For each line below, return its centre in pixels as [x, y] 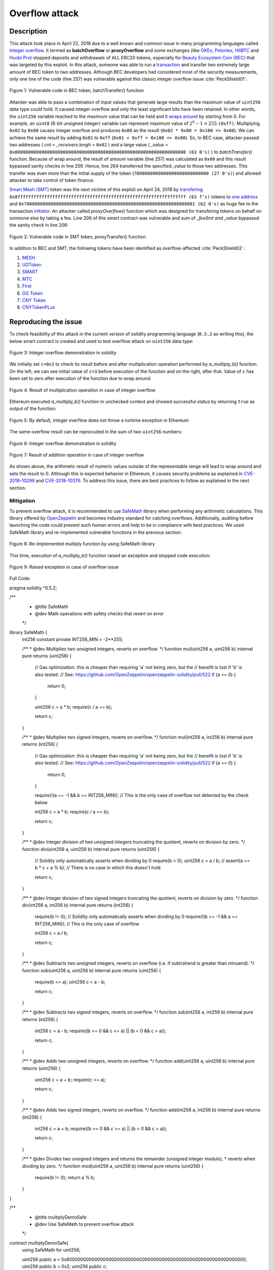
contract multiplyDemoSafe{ [39, 1243]
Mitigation [22, 501]
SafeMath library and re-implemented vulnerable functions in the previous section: [96, 532]
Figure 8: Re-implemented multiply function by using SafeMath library [82, 544]
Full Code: [20, 579]
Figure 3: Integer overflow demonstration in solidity [63, 353]
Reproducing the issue [46, 322]
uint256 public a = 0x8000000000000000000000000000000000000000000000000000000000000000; [134, 1259]
